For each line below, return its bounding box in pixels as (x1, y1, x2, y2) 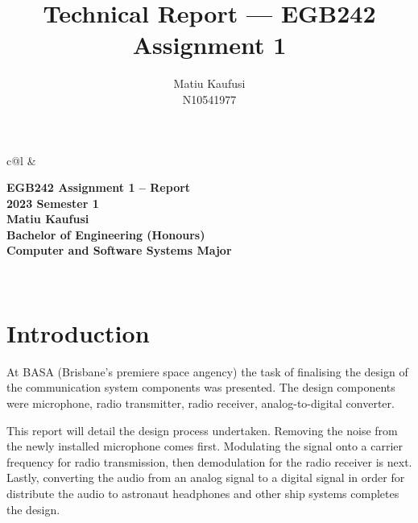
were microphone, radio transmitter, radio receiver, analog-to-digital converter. (6, 394, 395, 411)
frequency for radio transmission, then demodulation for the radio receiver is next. (6, 453, 412, 470)
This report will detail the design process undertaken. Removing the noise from (6, 421, 398, 438)
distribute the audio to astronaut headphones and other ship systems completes (6, 484, 399, 501)
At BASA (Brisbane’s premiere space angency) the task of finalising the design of (6, 363, 408, 380)
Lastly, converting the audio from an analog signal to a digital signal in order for (6, 469, 405, 486)
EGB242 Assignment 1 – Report (6, 179, 191, 196)
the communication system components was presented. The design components (6, 379, 395, 396)
